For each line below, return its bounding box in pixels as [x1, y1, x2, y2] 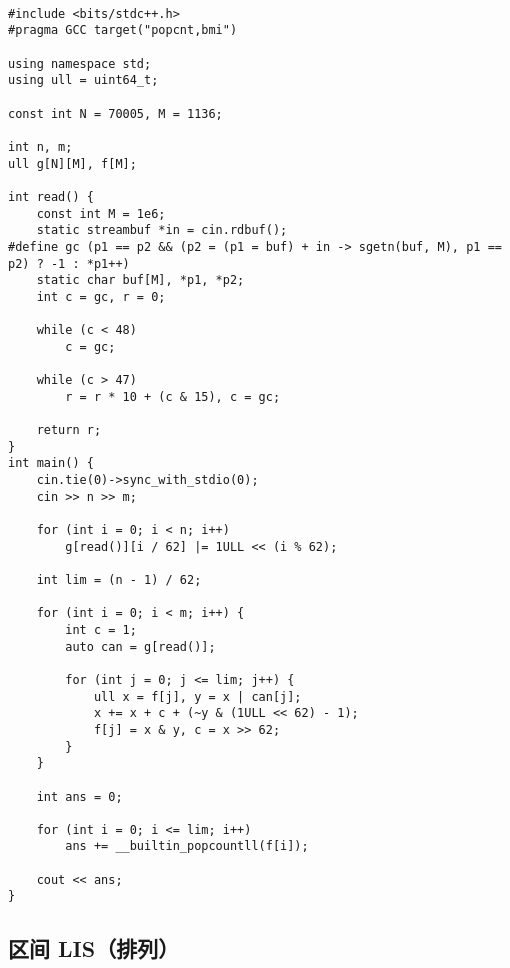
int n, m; [8, 139, 73, 154]
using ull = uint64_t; [8, 73, 159, 88]
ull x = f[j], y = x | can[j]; [93, 689, 302, 704]
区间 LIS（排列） [8, 933, 180, 964]
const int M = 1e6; [36, 206, 166, 221]
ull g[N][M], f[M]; [8, 156, 137, 171]
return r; [36, 423, 102, 438]
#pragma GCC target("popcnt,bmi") [8, 23, 238, 38]
